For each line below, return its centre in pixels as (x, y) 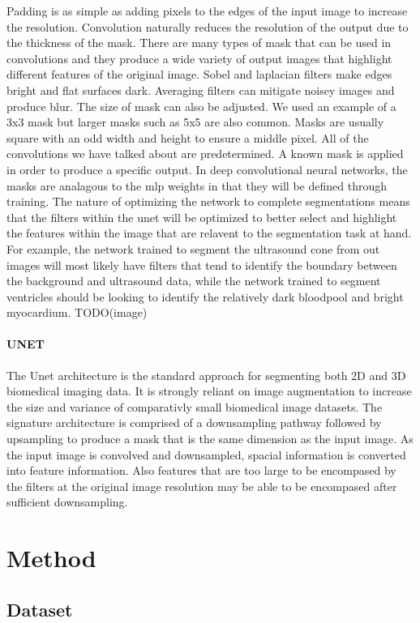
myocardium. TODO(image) (77, 312)
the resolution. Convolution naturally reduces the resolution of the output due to (208, 26)
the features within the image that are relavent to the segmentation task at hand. (209, 233)
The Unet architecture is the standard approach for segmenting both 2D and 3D (206, 375)
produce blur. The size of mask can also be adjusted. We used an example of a (201, 106)
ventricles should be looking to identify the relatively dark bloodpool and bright (205, 296)
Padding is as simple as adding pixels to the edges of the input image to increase (207, 11)
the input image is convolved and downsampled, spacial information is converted (206, 454)
